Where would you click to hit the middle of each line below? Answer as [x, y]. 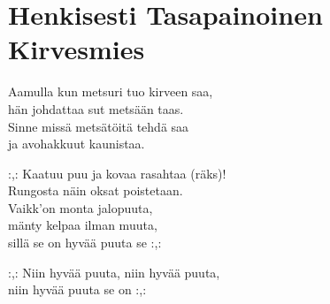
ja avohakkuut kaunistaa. [77, 144]
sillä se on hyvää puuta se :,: [85, 243]
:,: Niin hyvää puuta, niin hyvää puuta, [114, 272]
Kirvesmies [77, 49]
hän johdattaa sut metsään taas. [96, 108]
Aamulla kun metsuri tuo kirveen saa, [111, 91]
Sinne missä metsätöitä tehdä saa [99, 126]
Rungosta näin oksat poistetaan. [96, 190]
